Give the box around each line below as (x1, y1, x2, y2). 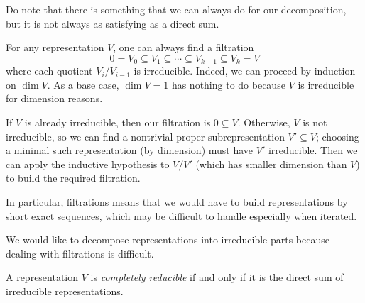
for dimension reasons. (6, 91, 103, 106)
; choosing (315, 128, 359, 143)
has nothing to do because (171, 77, 285, 92)
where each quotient (6, 63, 93, 78)
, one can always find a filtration (113, 40, 254, 55)
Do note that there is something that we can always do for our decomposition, (6, 2, 347, 16)
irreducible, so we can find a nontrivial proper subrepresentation (6, 128, 285, 143)
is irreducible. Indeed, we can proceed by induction (134, 63, 356, 78)
